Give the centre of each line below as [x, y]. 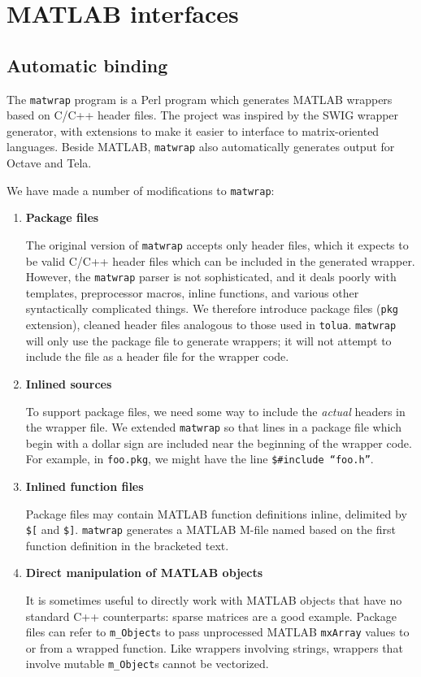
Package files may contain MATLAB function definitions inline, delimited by [216, 513]
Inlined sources [69, 383]
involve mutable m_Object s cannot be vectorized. [147, 664]
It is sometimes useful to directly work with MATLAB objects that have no [214, 600]
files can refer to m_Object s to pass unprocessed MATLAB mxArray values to [217, 632]
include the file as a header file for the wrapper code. [157, 356]
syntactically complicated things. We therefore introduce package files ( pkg [212, 308]
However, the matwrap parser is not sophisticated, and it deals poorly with [211, 277]
